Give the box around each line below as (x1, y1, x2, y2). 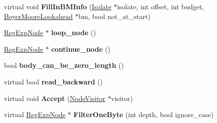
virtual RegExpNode (4, 109, 66, 120)
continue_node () (51, 43, 111, 54)
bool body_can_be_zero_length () (4, 60, 124, 70)
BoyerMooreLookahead (4, 11, 73, 21)
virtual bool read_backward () (4, 76, 103, 86)
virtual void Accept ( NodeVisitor (4, 93, 106, 103)
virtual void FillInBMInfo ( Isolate (4, 1, 112, 11)
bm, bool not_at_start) (78, 11, 151, 21)
